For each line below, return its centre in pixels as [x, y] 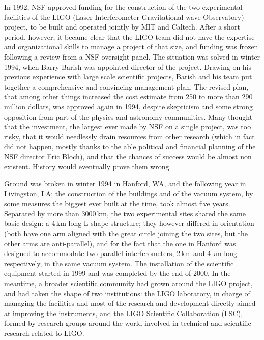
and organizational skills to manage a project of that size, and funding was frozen [131, 47]
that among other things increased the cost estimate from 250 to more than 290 [128, 96]
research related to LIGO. [44, 333]
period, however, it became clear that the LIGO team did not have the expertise [129, 36]
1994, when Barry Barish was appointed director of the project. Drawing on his [128, 66]
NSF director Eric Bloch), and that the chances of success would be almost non [128, 156]
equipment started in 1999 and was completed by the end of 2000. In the [118, 273]
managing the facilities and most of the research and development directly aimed [130, 303]
